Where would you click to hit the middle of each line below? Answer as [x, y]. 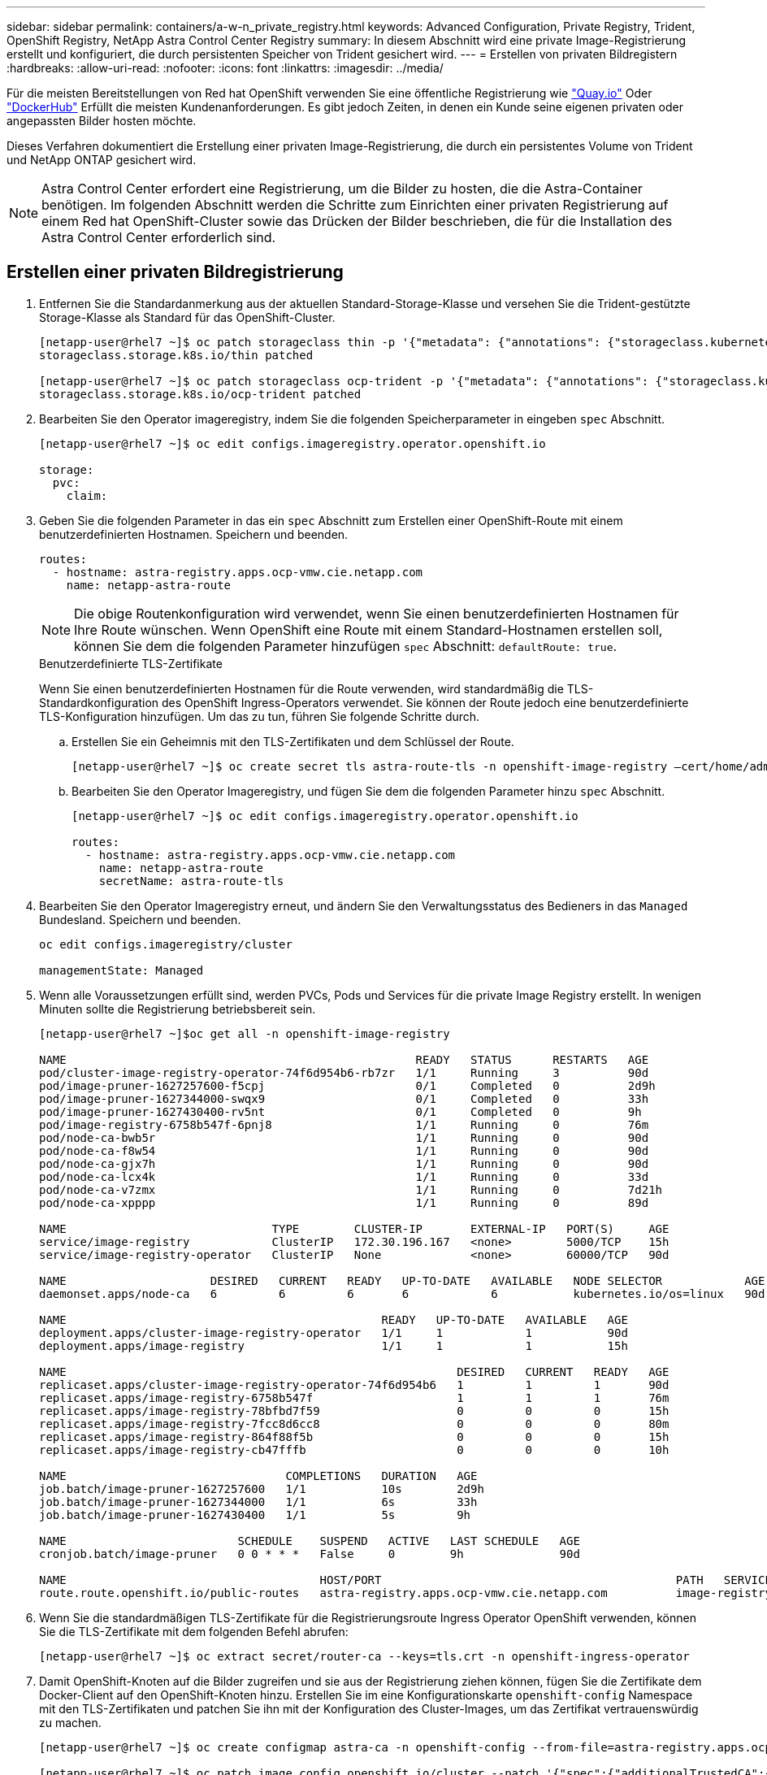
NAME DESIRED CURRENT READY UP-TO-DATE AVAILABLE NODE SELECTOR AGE [402, 1280]
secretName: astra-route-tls [191, 881]
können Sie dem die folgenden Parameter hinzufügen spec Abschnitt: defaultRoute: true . [346, 646]
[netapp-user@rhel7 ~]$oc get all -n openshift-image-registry [245, 1033]
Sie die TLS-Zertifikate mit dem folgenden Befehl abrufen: [194, 1631]
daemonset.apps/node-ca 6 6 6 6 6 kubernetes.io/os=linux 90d [402, 1293]
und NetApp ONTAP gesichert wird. [102, 160]
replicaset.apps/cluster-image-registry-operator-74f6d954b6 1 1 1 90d [354, 1384]
